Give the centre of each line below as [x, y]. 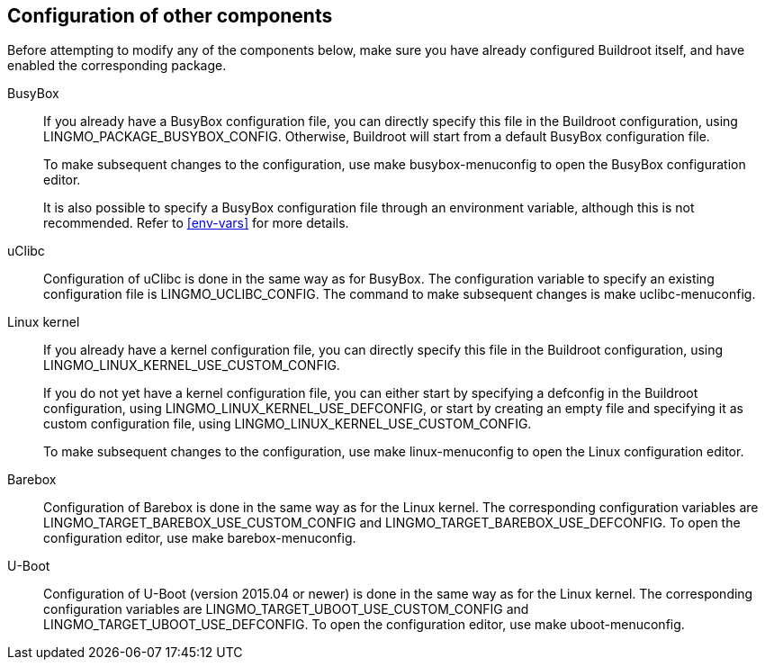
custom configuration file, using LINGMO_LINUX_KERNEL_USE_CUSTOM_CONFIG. [288, 424]
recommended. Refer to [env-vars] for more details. [196, 223]
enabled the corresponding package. [117, 66]
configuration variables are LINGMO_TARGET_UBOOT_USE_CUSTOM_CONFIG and [286, 609]
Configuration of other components [170, 16]
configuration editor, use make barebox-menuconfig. [200, 538]
